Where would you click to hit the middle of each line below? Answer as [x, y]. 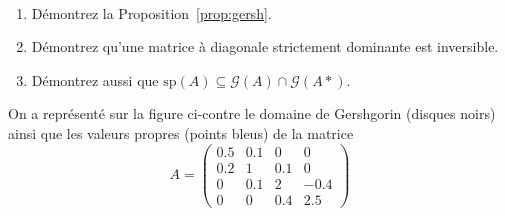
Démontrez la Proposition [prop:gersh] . [151, 12]
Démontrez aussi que [95, 79]
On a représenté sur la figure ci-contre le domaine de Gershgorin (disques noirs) [252, 113]
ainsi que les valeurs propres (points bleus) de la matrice [181, 132]
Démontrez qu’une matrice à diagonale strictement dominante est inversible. [265, 46]
